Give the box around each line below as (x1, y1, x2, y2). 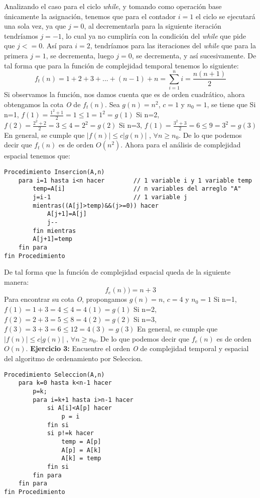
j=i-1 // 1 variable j (33, 194, 188, 201)
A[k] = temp (61, 455, 101, 462)
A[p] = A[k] (61, 446, 101, 454)
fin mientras (33, 227, 76, 234)
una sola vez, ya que (4, 21, 66, 31)
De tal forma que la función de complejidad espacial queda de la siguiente (4, 267, 231, 277)
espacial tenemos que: (4, 150, 70, 161)
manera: (4, 276, 29, 287)
